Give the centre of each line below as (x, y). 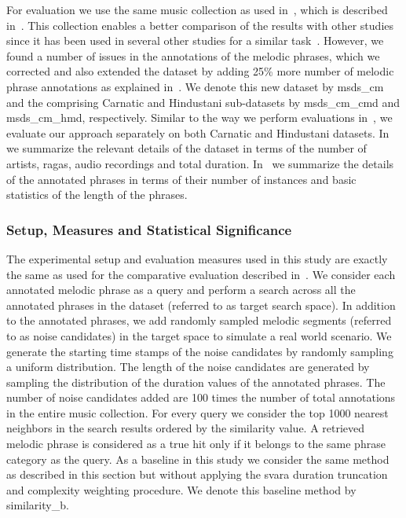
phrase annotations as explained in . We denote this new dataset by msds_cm (195, 86)
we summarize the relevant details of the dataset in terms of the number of (187, 148)
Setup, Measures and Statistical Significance (149, 229)
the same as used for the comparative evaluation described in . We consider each (201, 274)
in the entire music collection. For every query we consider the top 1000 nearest (198, 412)
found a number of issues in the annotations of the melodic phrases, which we (193, 55)
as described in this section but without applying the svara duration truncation (197, 474)
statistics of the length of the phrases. (97, 195)
